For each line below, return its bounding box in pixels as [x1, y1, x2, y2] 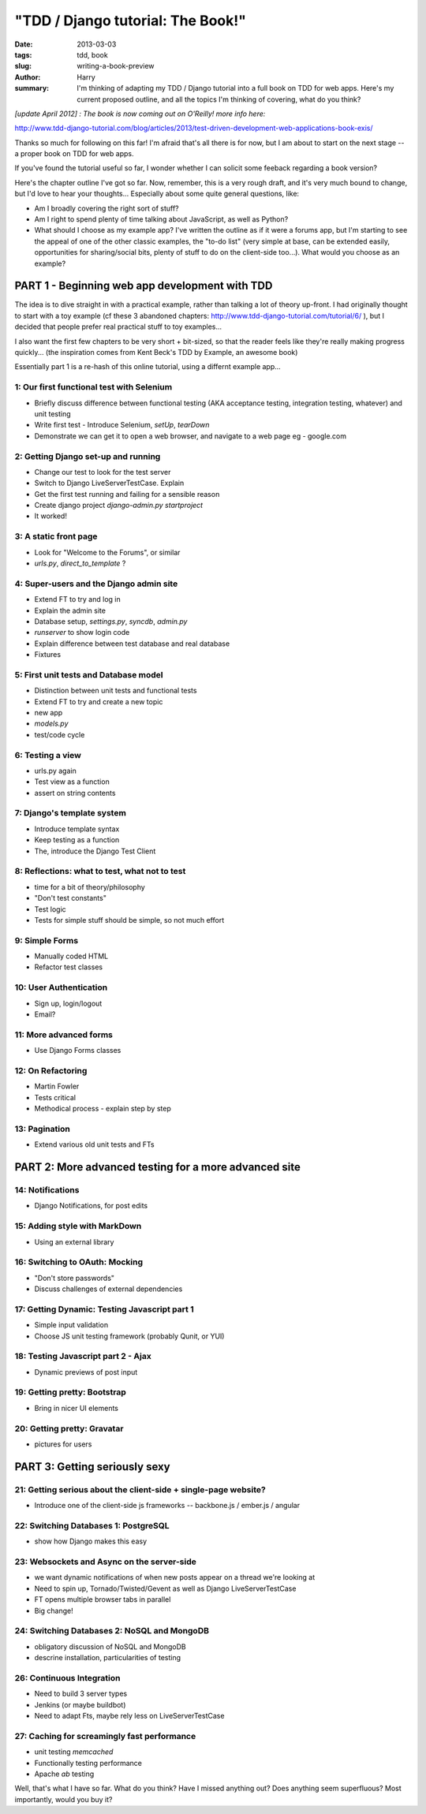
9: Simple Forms [14, 935, 79, 946]
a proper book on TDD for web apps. [14, 149, 134, 159]
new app [34, 708, 63, 717]
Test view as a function [34, 777, 110, 786]
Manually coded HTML [34, 951, 109, 961]
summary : [14, 84, 50, 93]
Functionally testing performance [34, 1758, 142, 1767]
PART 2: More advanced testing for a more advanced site [14, 1160, 301, 1174]
